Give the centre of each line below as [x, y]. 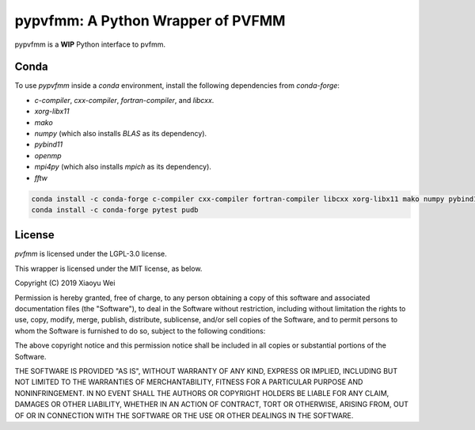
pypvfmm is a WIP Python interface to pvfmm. [90, 44]
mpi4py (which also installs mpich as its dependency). [123, 167]
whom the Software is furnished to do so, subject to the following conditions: [140, 331]
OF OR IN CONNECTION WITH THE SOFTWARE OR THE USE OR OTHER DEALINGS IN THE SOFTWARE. [184, 415]
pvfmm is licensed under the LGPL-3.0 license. [91, 254]
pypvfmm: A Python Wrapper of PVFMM [150, 21]
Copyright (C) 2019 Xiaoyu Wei [65, 283]
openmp [48, 155]
